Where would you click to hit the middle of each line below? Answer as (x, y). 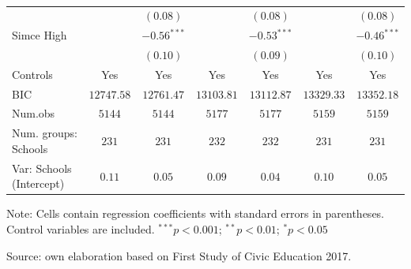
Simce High (40, 35)
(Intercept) (38, 183)
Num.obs (34, 113)
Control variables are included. (81, 229)
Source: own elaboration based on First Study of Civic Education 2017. (179, 255)
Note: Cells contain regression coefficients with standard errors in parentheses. (196, 213)
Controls (32, 74)
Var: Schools (42, 168)
